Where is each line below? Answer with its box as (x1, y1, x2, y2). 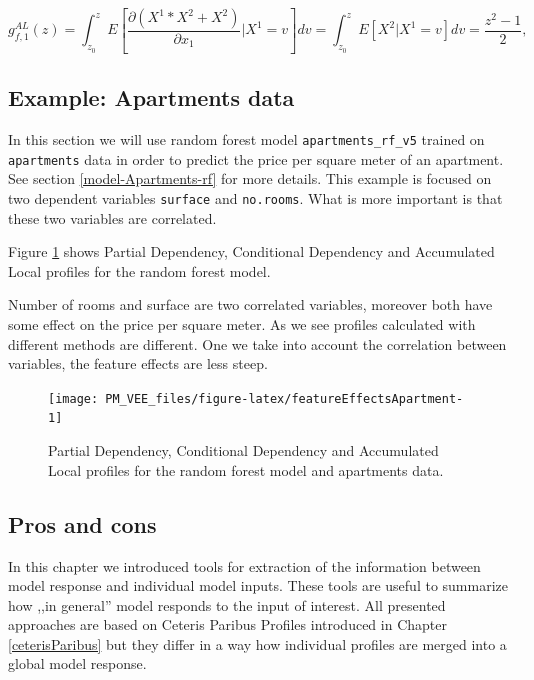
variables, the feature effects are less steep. (8, 353, 268, 374)
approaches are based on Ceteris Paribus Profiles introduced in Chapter (8, 614, 447, 635)
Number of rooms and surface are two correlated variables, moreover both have (8, 294, 493, 315)
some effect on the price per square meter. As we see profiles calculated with (8, 314, 476, 335)
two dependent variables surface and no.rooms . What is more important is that (8, 187, 503, 208)
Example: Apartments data (8, 82, 295, 113)
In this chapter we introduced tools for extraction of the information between (8, 555, 481, 576)
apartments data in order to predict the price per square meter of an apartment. (8, 148, 504, 169)
